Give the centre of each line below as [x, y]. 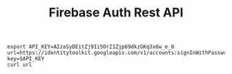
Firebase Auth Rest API [116, 13]
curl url [20, 65]
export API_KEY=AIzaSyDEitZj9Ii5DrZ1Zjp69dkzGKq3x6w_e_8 [91, 47]
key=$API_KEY [26, 59]
